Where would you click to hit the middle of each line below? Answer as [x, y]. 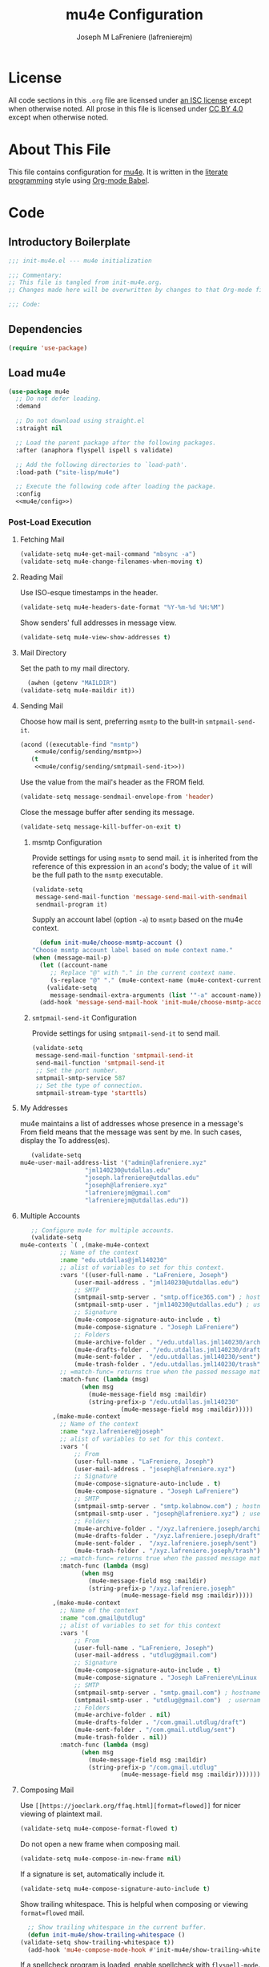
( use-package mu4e [39, 391]
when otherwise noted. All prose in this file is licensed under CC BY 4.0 [126, 108]
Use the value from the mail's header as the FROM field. [112, 782]
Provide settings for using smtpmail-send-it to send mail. [126, 1033]
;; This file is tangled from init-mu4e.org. [85, 282]
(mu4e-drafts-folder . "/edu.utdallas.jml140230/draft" [169, 1349]
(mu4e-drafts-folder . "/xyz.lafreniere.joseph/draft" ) [169, 1536]
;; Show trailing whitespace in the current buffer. [117, 1927]
